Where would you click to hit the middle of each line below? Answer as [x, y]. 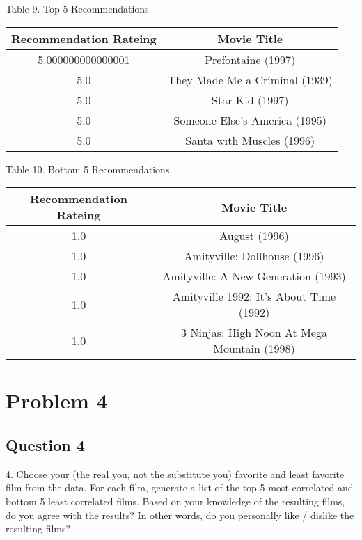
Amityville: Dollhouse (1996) [254, 256]
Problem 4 [57, 400]
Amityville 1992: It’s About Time [254, 296]
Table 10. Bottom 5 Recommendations [88, 169]
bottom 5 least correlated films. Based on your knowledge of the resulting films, [175, 501]
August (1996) [254, 236]
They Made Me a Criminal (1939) [250, 79]
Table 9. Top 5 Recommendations [77, 8]
